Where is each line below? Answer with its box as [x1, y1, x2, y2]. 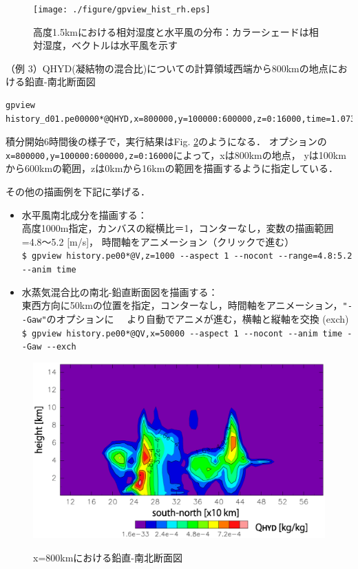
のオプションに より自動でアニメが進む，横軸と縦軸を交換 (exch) [46, 312, 349, 325]
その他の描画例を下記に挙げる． [6, 184, 150, 199]
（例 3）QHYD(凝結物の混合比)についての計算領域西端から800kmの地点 [6, 61, 328, 75]
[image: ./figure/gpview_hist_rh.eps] [33, 5, 211, 14]
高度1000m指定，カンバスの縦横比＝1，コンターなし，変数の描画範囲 [21, 221, 334, 235]
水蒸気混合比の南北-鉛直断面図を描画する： [21, 284, 218, 299]
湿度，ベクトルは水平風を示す [42, 38, 178, 52]
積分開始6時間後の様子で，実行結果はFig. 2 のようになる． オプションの [6, 134, 327, 149]
